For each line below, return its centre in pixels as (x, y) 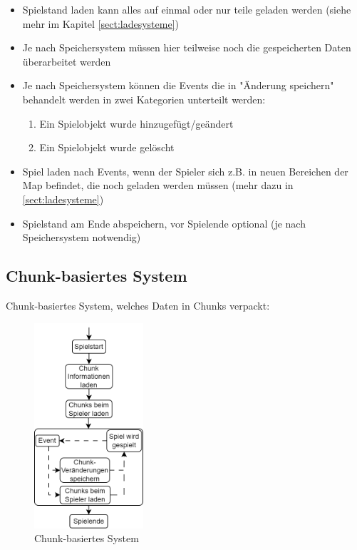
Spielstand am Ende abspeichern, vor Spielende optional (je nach (164, 223)
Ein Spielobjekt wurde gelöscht (107, 147)
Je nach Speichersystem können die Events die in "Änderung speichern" (178, 85)
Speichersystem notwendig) (82, 237)
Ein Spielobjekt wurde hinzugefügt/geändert (136, 123)
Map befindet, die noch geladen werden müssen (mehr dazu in (158, 185)
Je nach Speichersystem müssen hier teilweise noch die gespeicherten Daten (187, 47)
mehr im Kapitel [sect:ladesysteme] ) (100, 23)
